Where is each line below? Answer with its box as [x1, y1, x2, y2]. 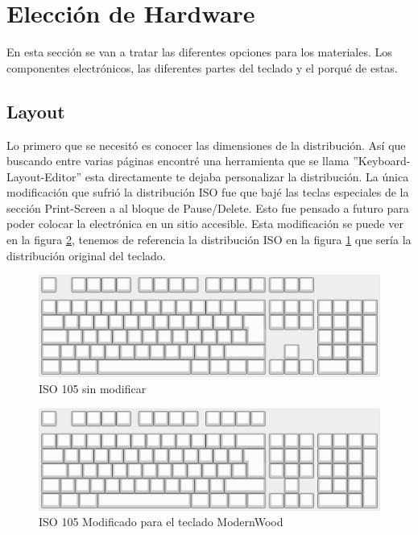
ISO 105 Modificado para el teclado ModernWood [39, 513, 283, 530]
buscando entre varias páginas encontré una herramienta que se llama [6, 152, 350, 169]
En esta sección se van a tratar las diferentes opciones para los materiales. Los [6, 44, 392, 60]
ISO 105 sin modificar [39, 379, 147, 396]
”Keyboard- [353, 152, 411, 169]
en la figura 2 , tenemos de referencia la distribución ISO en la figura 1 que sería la [6, 231, 412, 248]
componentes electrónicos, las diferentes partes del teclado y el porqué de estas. [6, 59, 398, 76]
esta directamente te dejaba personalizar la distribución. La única [85, 168, 409, 185]
